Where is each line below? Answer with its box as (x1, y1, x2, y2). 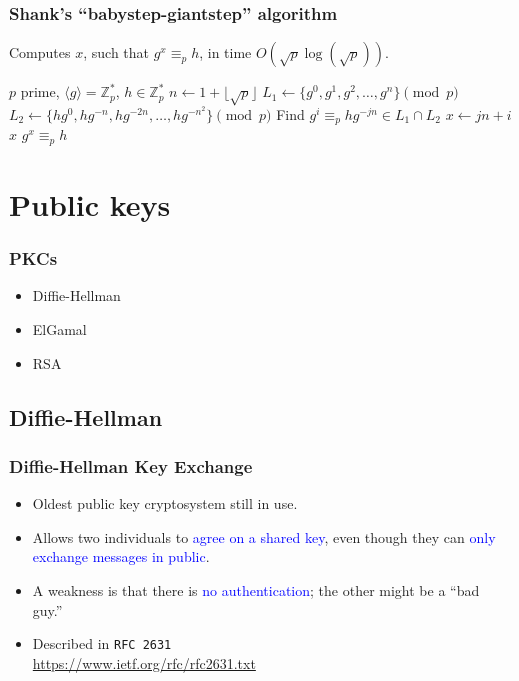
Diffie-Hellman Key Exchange (9, 453, 253, 478)
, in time (199, 42, 252, 63)
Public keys (9, 184, 171, 225)
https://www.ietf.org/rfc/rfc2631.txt (32, 652, 256, 673)
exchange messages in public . (32, 546, 210, 567)
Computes (9, 42, 71, 63)
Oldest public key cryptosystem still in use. (32, 493, 298, 514)
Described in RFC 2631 (32, 633, 172, 654)
